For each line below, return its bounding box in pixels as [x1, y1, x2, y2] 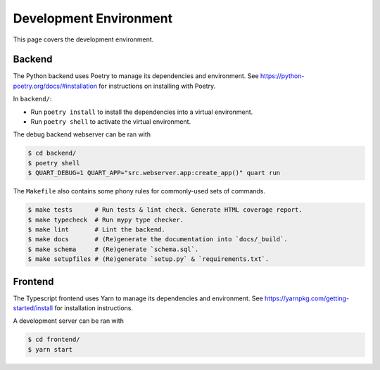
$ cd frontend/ [27, 336, 80, 344]
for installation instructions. [53, 303, 134, 312]
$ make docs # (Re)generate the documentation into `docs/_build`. [27, 236, 288, 243]
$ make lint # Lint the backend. [27, 225, 165, 234]
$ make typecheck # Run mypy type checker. [27, 215, 184, 224]
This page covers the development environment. [13, 35, 154, 44]
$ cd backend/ [27, 149, 77, 158]
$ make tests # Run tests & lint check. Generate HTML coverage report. [27, 206, 303, 214]
